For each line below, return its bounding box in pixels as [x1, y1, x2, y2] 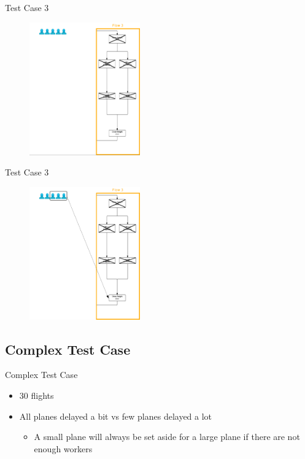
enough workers [34, 442, 93, 455]
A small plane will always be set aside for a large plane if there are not [34, 430, 300, 443]
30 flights [19, 389, 54, 402]
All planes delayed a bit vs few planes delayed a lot [19, 409, 212, 422]
